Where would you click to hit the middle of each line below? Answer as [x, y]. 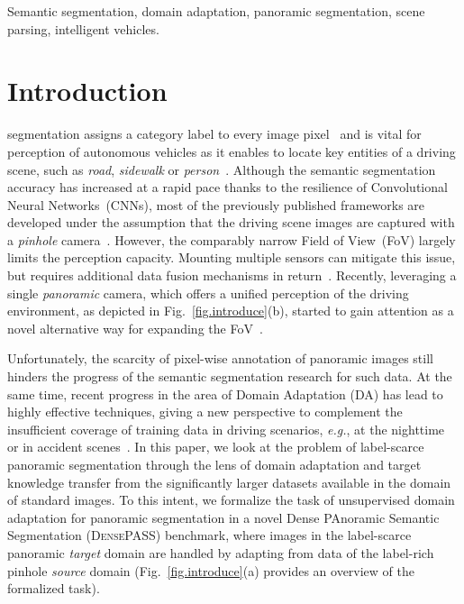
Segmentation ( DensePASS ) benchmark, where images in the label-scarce [209, 535]
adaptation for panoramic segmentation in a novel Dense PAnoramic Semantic [223, 517]
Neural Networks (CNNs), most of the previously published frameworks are [216, 204]
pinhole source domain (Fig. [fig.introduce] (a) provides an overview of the [211, 570]
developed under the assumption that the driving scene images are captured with [231, 222]
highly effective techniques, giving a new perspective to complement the [205, 412]
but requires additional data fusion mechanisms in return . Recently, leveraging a [232, 275]
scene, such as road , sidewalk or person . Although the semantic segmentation [222, 169]
